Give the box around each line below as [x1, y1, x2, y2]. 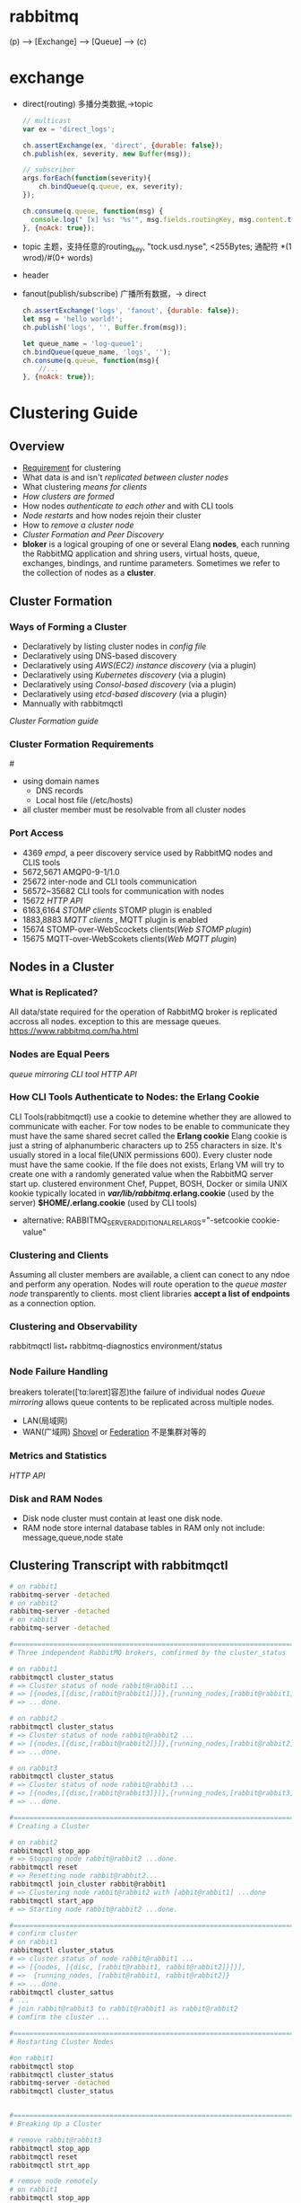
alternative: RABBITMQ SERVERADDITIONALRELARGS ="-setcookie [21, 1215, 250, 1227]
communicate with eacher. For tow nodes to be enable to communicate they [9, 1120, 290, 1131]
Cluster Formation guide [9, 715, 99, 726]
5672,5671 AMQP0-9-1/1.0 [21, 866, 120, 877]
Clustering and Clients [9, 1249, 109, 1261]
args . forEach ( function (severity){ [21, 173, 151, 183]
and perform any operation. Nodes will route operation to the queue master [9, 1278, 287, 1289]
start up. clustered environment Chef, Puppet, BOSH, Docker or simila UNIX [9, 1178, 288, 1189]
